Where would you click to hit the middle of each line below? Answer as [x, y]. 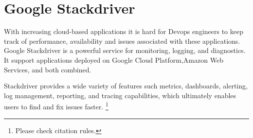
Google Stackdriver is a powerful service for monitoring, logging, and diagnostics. [125, 50]
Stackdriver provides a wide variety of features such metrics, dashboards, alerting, [126, 86]
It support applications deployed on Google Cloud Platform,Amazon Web [114, 60]
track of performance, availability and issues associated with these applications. [122, 41]
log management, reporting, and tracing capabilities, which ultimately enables [120, 95]
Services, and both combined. [48, 69]
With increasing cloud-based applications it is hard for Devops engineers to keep [124, 31]
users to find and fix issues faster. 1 [56, 106]
